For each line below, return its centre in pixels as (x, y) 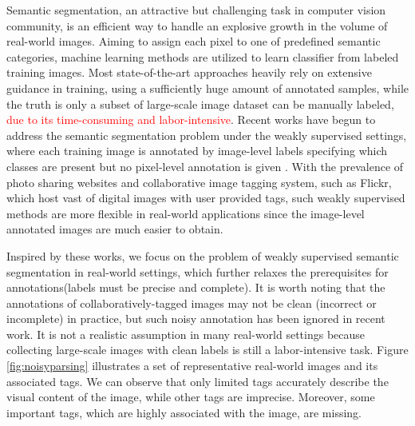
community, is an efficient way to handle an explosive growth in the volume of (197, 25)
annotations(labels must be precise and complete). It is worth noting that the (196, 287)
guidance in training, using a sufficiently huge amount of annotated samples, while (207, 88)
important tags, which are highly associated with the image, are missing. (184, 412)
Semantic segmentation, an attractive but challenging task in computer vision (196, 10)
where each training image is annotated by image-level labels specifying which (197, 151)
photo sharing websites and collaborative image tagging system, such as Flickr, (199, 182)
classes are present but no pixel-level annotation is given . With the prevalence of (205, 166)
